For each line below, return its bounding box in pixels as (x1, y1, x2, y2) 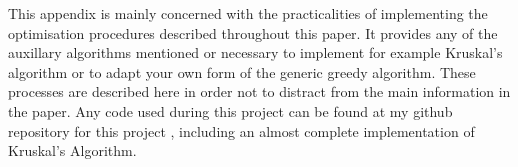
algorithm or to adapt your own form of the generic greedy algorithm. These (8, 61, 476, 82)
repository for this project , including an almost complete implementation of (8, 120, 475, 141)
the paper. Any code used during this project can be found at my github (8, 100, 453, 121)
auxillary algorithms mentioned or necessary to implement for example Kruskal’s (8, 42, 503, 63)
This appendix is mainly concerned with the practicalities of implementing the (8, 3, 488, 23)
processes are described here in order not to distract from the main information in (8, 81, 511, 102)
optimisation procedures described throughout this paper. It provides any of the (8, 22, 498, 43)
